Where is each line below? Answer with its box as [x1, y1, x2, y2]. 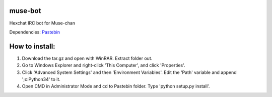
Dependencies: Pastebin [9, 29, 60, 35]
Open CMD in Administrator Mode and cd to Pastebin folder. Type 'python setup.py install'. [22, 83, 210, 89]
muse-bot [9, 6, 41, 15]
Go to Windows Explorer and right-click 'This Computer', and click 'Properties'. [22, 62, 186, 68]
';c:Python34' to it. [22, 76, 60, 82]
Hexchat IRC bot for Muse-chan [9, 20, 76, 26]
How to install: [9, 42, 55, 50]
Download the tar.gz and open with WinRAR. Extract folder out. [22, 55, 153, 61]
